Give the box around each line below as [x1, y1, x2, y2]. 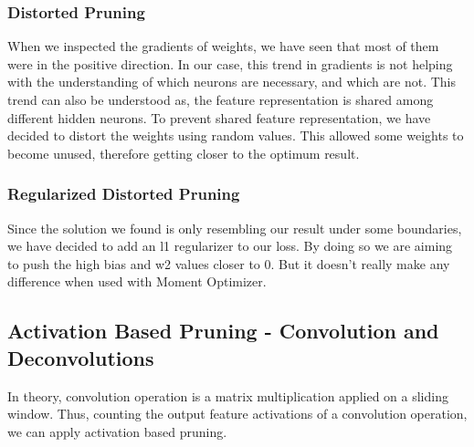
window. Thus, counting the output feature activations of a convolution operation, [7, 404, 468, 423]
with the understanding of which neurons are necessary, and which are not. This [7, 72, 456, 91]
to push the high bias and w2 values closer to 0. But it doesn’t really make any [7, 254, 450, 273]
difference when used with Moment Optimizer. [7, 272, 267, 291]
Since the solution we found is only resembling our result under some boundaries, [7, 218, 462, 237]
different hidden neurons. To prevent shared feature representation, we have [7, 108, 431, 127]
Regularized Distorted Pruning [7, 182, 240, 205]
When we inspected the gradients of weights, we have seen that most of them [7, 36, 439, 56]
